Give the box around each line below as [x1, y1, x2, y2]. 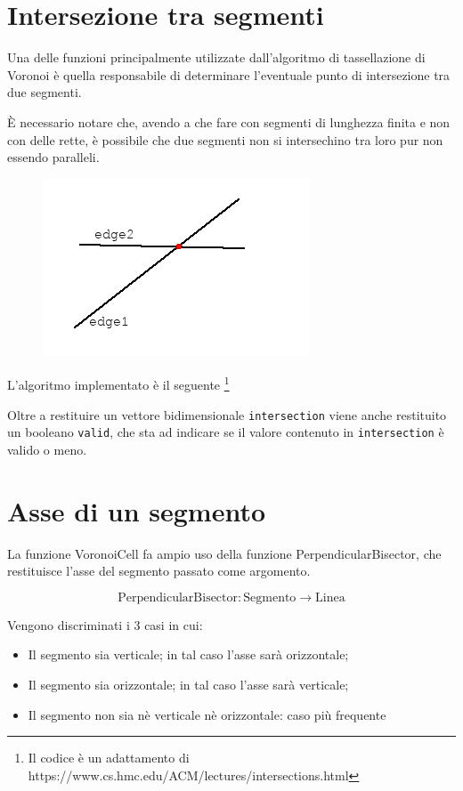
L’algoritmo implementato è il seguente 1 [7, 373, 230, 393]
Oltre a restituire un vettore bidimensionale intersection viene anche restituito [7, 405, 447, 424]
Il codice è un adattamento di [28, 748, 190, 767]
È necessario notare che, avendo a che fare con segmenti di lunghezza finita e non [7, 112, 451, 131]
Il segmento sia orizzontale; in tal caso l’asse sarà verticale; [28, 674, 349, 693]
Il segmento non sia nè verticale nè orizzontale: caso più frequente [28, 705, 386, 723]
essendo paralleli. [7, 148, 100, 166]
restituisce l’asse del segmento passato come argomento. [7, 561, 311, 580]
